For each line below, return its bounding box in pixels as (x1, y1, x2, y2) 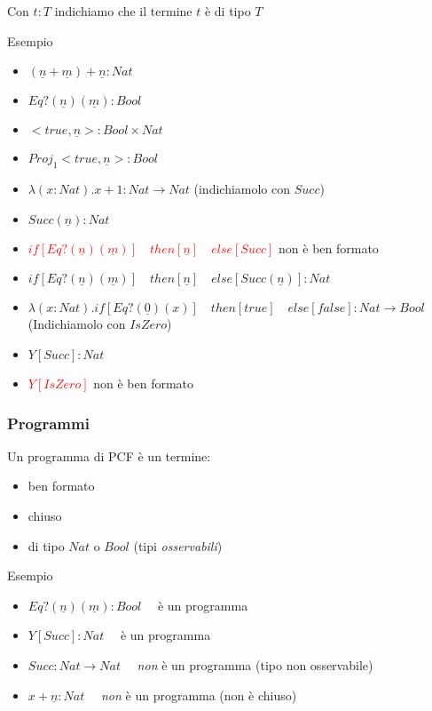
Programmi (7, 411, 90, 434)
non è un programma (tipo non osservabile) (137, 655, 373, 674)
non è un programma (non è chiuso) (100, 685, 297, 704)
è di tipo (204, 2, 251, 20)
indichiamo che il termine (54, 2, 192, 20)
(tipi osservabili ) (133, 536, 223, 555)
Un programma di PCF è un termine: (7, 446, 211, 465)
